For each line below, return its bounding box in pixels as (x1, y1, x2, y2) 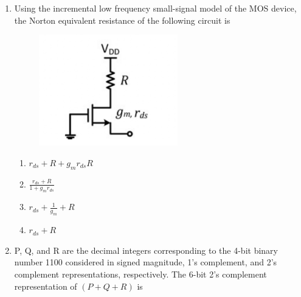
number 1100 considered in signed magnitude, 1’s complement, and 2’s (14, 256, 277, 268)
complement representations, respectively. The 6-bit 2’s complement (14, 267, 267, 280)
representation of (14, 279, 77, 292)
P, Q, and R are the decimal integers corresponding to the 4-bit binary (14, 243, 278, 256)
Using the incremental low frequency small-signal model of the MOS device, (14, 2, 297, 14)
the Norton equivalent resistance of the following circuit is (14, 13, 230, 26)
